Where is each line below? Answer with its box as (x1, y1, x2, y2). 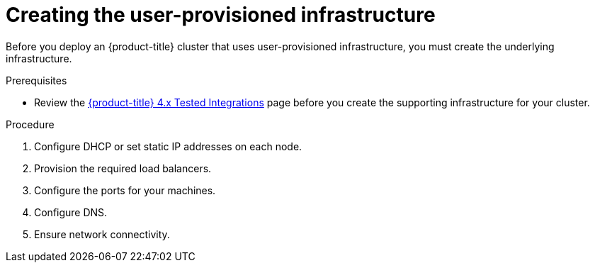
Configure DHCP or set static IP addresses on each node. (34, 140, 302, 152)
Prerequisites (6, 74, 67, 86)
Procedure (6, 118, 55, 130)
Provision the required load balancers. (34, 162, 212, 174)
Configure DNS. (34, 206, 108, 218)
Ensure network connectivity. (34, 228, 170, 240)
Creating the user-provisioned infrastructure (6, 3, 436, 27)
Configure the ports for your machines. (34, 184, 216, 196)
